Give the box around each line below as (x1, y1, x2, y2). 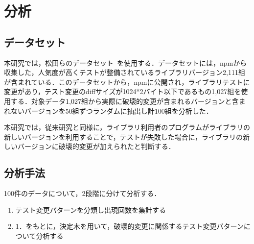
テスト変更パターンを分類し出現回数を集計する (15, 204, 166, 215)
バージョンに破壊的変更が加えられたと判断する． (17, 141, 175, 151)
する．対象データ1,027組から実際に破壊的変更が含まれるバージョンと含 (10, 96, 239, 106)
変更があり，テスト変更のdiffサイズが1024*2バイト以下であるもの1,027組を (4, 86, 241, 97)
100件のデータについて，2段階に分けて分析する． (4, 188, 161, 198)
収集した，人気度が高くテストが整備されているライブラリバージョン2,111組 (4, 67, 245, 77)
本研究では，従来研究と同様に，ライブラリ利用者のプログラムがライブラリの (4, 122, 250, 132)
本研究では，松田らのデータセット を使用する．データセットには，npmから (4, 57, 247, 68)
